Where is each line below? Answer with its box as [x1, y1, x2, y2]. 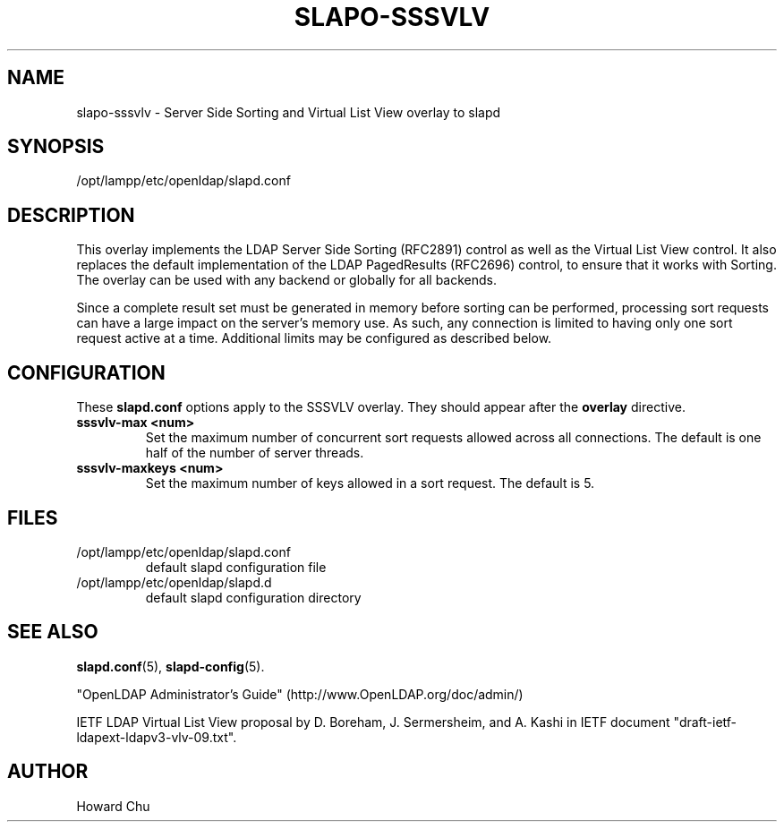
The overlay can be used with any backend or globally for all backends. [76, 272, 498, 288]
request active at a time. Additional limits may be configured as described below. [76, 330, 552, 346]
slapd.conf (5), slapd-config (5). [76, 658, 265, 674]
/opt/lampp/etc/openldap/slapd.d [76, 574, 272, 590]
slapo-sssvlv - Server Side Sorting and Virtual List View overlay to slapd [76, 104, 501, 120]
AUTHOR [7, 760, 89, 783]
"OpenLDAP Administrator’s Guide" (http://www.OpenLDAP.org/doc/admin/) [76, 686, 524, 702]
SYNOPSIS [7, 135, 105, 158]
